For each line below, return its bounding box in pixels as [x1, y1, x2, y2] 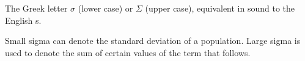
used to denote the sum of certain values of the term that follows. [5, 46, 251, 59]
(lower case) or [78, 2, 133, 14]
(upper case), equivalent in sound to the [145, 2, 295, 14]
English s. [5, 13, 42, 26]
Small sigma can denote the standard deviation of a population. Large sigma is [5, 34, 301, 47]
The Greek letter [5, 2, 68, 14]
